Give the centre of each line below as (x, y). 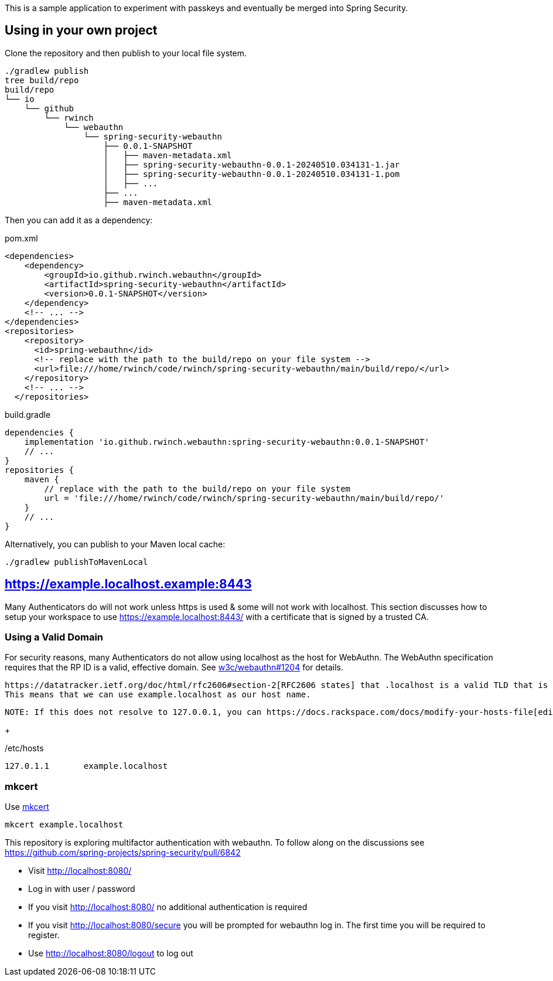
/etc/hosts (24, 748)
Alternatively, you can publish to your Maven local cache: (115, 544)
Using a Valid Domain (54, 637)
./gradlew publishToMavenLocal (76, 562)
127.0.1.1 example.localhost (86, 766)
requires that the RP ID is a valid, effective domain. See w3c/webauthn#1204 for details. (174, 667)
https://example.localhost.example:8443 (128, 584)
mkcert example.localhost (64, 825)
